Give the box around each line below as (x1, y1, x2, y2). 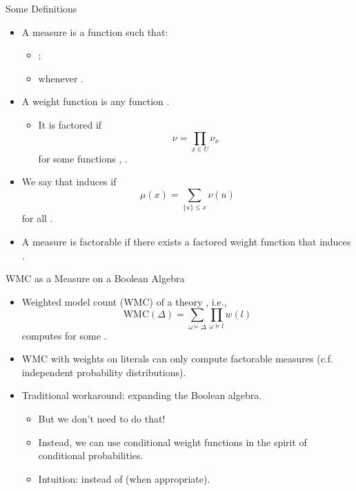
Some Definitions (6, 1, 77, 15)
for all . (21, 211, 53, 225)
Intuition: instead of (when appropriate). (38, 471, 210, 485)
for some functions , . (38, 151, 128, 165)
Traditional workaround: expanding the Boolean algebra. (21, 388, 262, 402)
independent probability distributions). (21, 364, 186, 379)
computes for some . (21, 328, 107, 342)
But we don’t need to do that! (38, 411, 166, 426)
